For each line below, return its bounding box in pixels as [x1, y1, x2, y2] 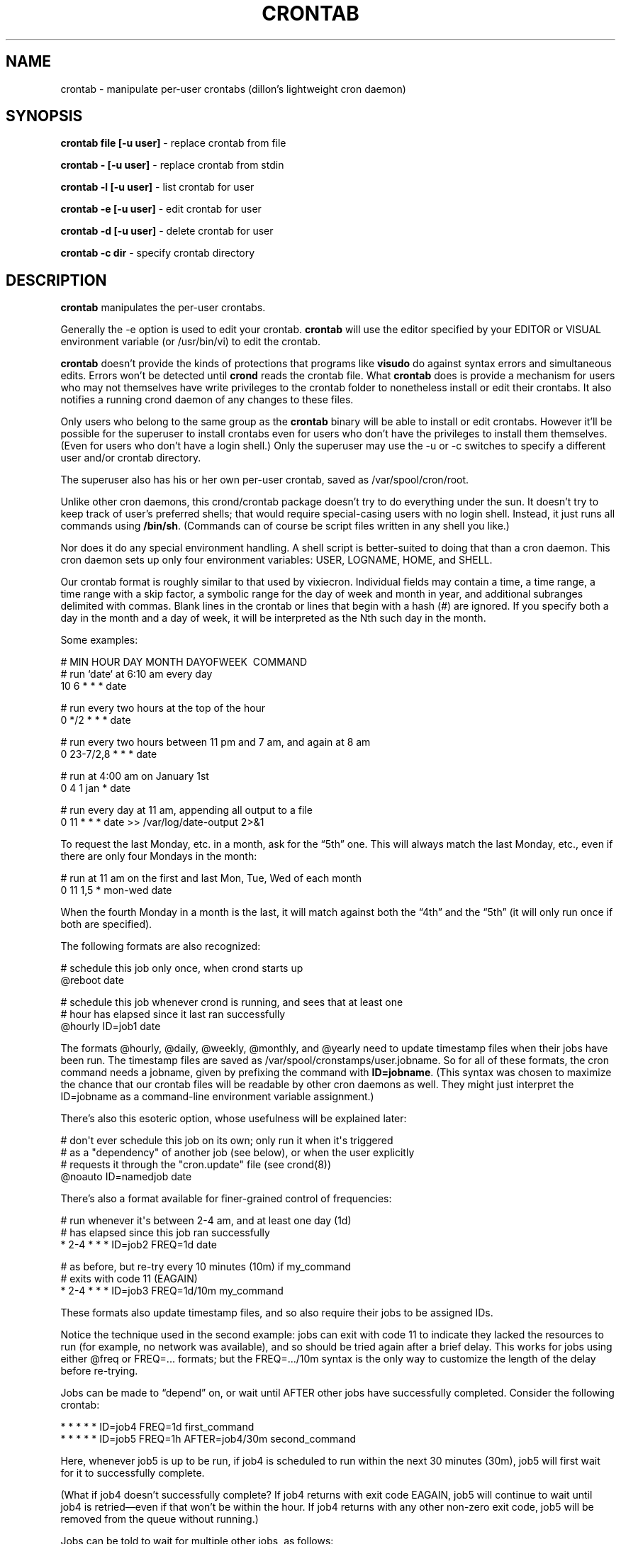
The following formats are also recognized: [60, 940, 261, 953]
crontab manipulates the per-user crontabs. [60, 301, 266, 314]
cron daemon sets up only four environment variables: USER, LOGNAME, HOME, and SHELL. [60, 554, 493, 566]
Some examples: [60, 634, 138, 647]
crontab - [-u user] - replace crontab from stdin [60, 159, 284, 172]
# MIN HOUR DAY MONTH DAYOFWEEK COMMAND [60, 656, 308, 668]
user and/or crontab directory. [60, 452, 201, 464]
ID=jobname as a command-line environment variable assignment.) [60, 1090, 374, 1103]
